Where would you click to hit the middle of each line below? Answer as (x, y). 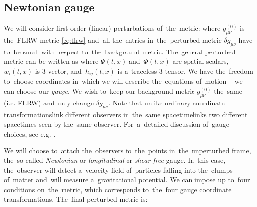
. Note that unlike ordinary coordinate (166, 102)
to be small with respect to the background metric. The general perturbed (120, 51)
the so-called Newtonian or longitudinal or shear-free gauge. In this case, (115, 160)
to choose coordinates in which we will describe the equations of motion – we (123, 81)
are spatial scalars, (200, 61)
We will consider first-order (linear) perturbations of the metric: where (112, 28)
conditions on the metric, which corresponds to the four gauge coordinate (118, 189)
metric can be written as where (51, 61)
